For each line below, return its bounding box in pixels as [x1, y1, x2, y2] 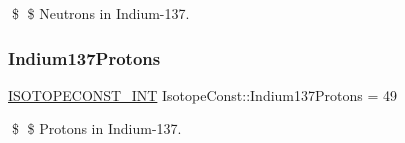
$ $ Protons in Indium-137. [11, 118, 182, 139]
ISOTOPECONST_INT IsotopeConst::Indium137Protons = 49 [8, 84, 398, 105]
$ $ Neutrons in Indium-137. [11, 3, 190, 23]
